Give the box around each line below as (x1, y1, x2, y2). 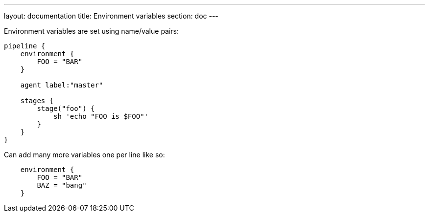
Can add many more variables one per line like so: (4, 151, 165, 159)
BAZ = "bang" (37, 181, 87, 189)
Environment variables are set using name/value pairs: (4, 27, 179, 35)
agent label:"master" (20, 81, 103, 89)
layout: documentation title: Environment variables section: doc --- (4, 12, 218, 20)
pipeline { (4, 42, 46, 50)
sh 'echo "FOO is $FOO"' (53, 112, 149, 120)
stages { (20, 97, 54, 105)
